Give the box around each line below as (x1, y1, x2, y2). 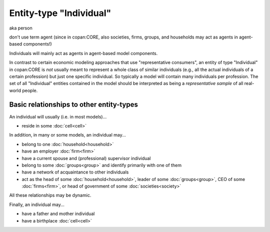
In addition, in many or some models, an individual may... (9, 132, 126, 138)
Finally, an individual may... (9, 201, 65, 207)
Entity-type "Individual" (9, 7, 111, 18)
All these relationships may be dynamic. (9, 192, 91, 198)
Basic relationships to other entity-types (9, 100, 138, 109)
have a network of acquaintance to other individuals (21, 169, 129, 175)
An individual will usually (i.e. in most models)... (9, 113, 107, 119)
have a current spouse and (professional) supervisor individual (21, 155, 151, 161)
